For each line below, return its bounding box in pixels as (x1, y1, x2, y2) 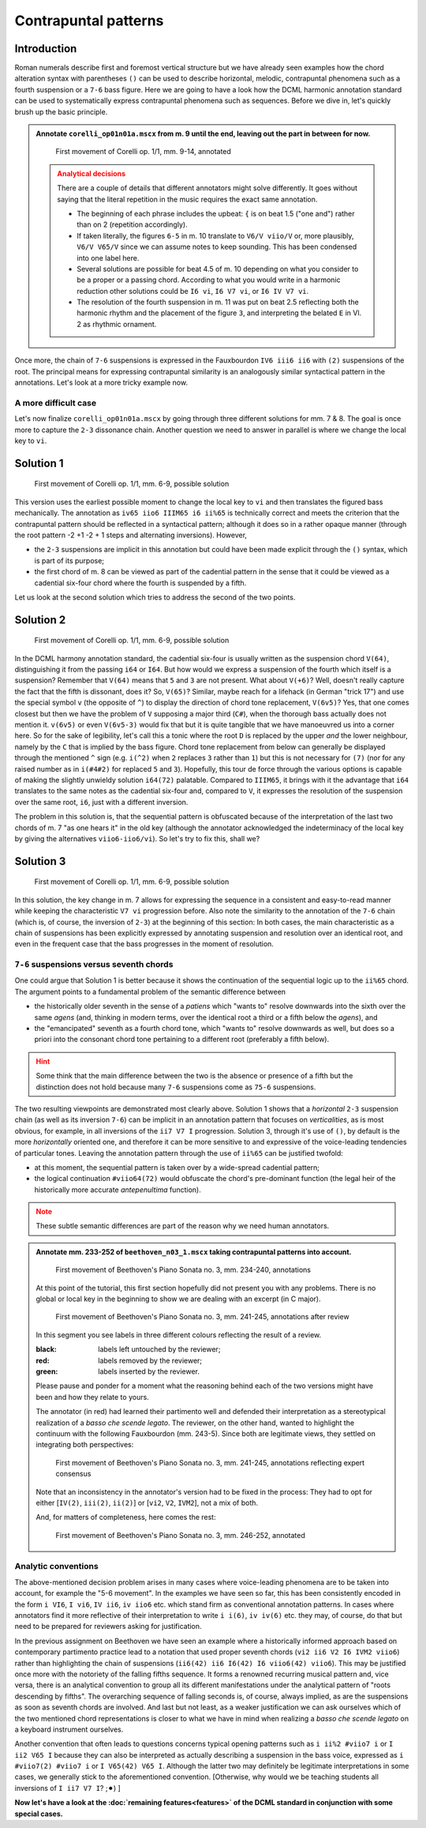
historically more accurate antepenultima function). (34, 1185, 201, 1194)
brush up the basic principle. (14, 107, 108, 116)
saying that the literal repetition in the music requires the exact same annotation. (57, 194, 318, 204)
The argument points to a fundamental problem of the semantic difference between (14, 987, 286, 996)
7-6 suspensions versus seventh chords (14, 959, 174, 970)
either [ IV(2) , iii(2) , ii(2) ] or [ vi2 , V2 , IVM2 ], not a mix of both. (35, 1498, 259, 1507)
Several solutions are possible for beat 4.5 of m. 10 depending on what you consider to (77, 264, 359, 273)
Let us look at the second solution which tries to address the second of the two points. (14, 592, 296, 602)
